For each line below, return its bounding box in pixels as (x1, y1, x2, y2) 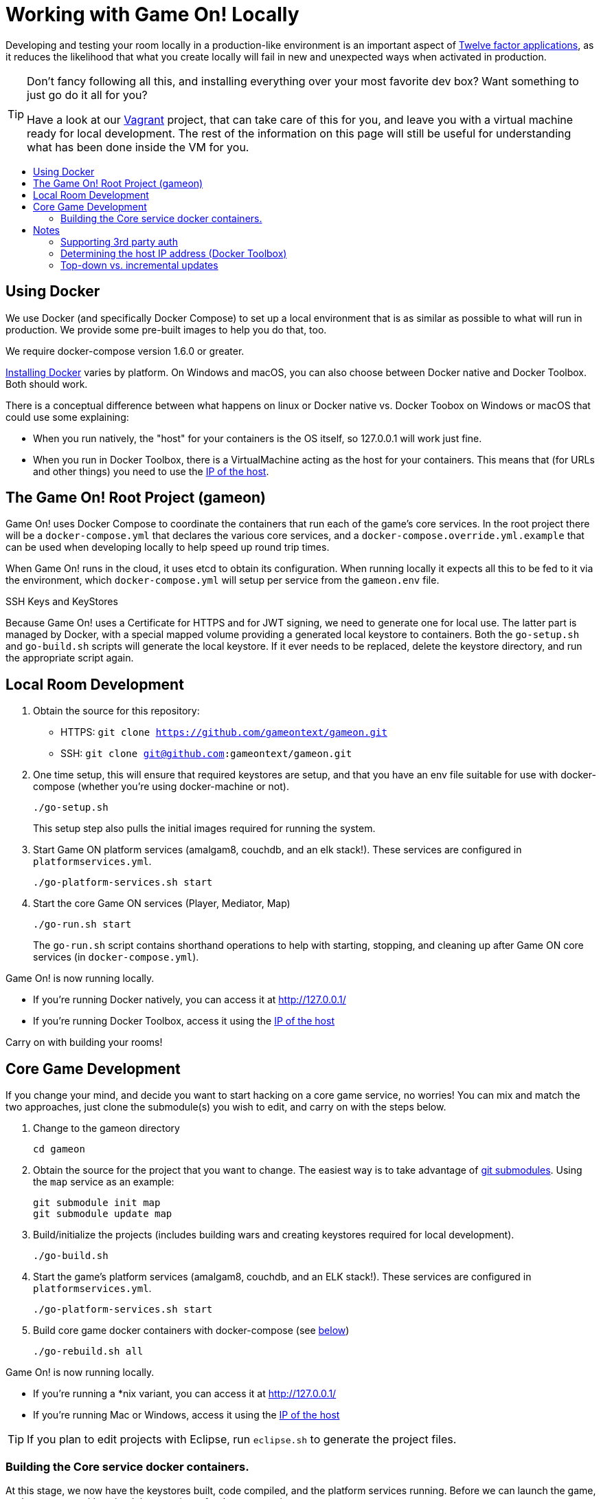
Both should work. (5, 378, 88, 390)
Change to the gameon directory (33, 1122, 180, 1135)
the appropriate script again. (5, 652, 134, 664)
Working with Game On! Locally (5, 3, 299, 26)
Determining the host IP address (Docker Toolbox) (60, 247, 287, 259)
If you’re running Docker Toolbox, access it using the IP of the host (33, 1015, 334, 1027)
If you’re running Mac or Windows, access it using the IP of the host (33, 1409, 340, 1421)
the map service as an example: (33, 1176, 174, 1188)
